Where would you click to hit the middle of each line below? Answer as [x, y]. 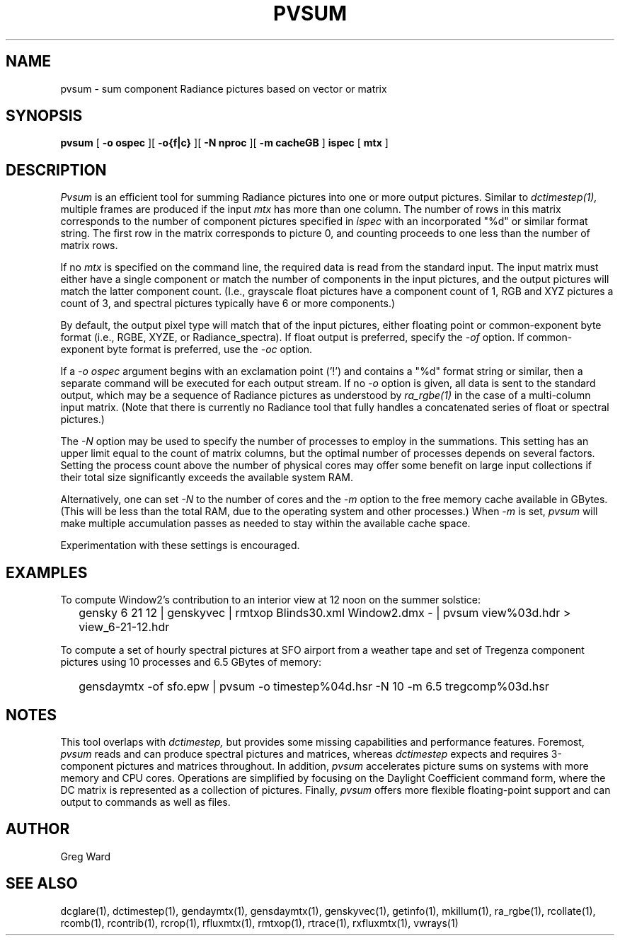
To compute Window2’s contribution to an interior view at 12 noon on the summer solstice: [271, 600]
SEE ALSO [42, 884]
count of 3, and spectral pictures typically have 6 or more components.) [228, 304]
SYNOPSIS [44, 116]
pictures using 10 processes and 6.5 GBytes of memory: [191, 662]
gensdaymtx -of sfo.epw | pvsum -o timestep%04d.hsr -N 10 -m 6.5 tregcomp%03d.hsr [314, 687]
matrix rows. [89, 246]
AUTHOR [38, 829]
